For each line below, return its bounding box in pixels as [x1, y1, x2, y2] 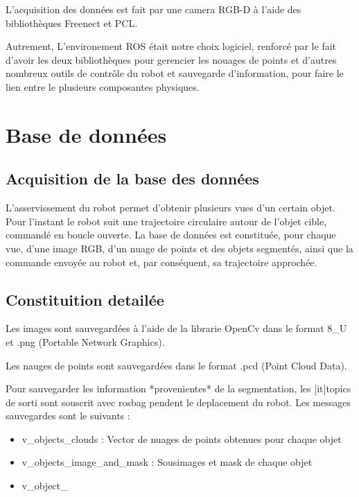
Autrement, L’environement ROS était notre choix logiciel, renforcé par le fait [6, 39, 337, 53]
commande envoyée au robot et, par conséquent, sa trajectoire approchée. [6, 254, 317, 269]
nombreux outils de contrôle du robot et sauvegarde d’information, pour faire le [6, 66, 344, 80]
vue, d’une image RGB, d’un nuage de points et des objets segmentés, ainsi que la [6, 241, 353, 255]
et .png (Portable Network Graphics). [6, 334, 165, 349]
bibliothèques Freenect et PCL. [6, 15, 138, 30]
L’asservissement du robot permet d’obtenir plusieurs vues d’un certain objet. [6, 200, 335, 215]
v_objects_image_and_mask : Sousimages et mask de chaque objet [21, 455, 313, 469]
